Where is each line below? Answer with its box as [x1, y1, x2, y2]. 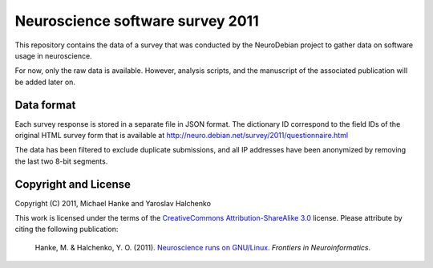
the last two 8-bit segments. [14, 156, 108, 166]
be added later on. [14, 77, 76, 87]
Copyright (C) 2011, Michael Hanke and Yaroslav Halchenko [14, 198, 212, 208]
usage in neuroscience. [14, 51, 92, 60]
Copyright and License [14, 177, 132, 191]
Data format [14, 98, 76, 112]
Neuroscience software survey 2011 [14, 12, 260, 30]
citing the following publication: [14, 225, 119, 234]
